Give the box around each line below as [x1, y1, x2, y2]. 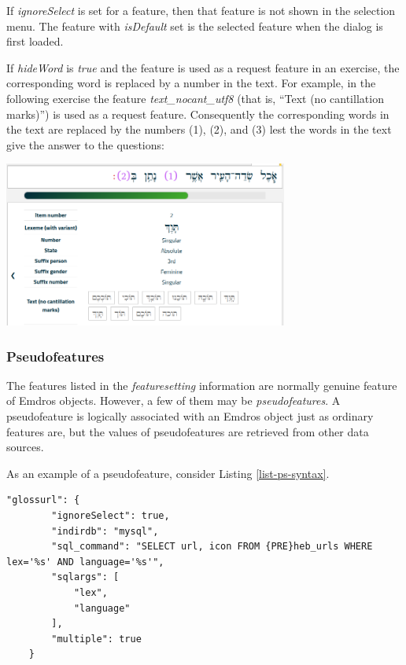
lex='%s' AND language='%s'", [6, 556, 164, 568]
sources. [6, 439, 44, 455]
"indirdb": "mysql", [51, 525, 159, 537]
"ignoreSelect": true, [51, 510, 170, 522]
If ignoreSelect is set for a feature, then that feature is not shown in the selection [6, 2, 396, 18]
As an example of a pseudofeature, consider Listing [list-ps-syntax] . [6, 465, 330, 481]
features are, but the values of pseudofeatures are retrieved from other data [6, 423, 369, 439]
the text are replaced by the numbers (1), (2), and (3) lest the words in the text [6, 121, 392, 138]
